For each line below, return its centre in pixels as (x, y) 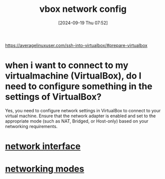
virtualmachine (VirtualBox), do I (73, 76)
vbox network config (83, 9)
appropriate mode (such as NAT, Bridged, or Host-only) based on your (77, 121)
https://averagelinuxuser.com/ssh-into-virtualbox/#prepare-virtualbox (76, 45)
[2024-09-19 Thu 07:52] (83, 23)
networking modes (45, 169)
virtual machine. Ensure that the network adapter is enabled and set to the (81, 116)
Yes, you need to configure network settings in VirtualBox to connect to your (83, 110)
